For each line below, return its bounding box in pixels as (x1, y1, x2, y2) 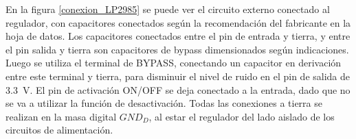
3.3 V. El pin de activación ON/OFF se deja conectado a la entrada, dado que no (5, 82, 351, 97)
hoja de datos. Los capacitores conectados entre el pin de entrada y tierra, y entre (5, 29, 351, 43)
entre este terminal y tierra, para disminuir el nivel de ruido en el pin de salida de (5, 68, 351, 83)
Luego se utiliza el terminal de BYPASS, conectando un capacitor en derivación (5, 55, 342, 70)
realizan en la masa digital (5, 109, 117, 123)
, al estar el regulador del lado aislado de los (148, 109, 335, 123)
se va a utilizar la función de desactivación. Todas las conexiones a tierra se (5, 96, 322, 110)
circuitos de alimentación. (5, 123, 113, 137)
